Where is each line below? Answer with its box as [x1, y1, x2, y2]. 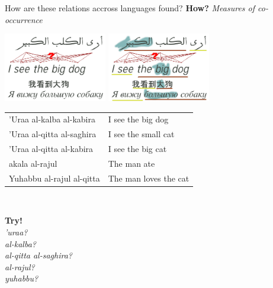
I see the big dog [108, 113, 169, 125]
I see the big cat [108, 143, 167, 154]
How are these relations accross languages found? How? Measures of [5, 2, 255, 14]
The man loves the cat [108, 171, 190, 184]
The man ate [108, 157, 155, 169]
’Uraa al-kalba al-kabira [9, 113, 95, 125]
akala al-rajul [9, 157, 57, 169]
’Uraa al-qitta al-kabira [9, 143, 94, 154]
